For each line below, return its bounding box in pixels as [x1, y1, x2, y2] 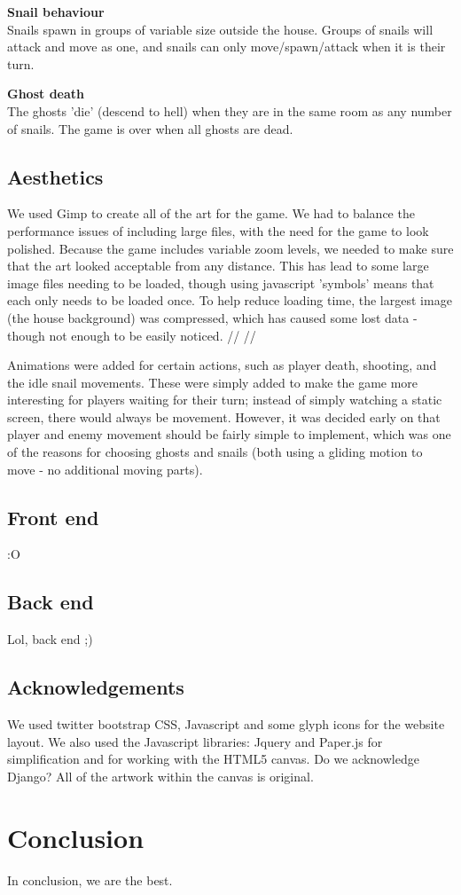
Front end [7, 503, 99, 530]
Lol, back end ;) [7, 630, 93, 648]
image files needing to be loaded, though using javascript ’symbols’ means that [7, 273, 434, 292]
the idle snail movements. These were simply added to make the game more [7, 373, 418, 391]
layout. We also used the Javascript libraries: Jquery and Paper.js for [7, 732, 383, 750]
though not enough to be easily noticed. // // [7, 326, 256, 344]
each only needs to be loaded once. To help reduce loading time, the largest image [7, 291, 452, 310]
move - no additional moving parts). [7, 459, 203, 478]
